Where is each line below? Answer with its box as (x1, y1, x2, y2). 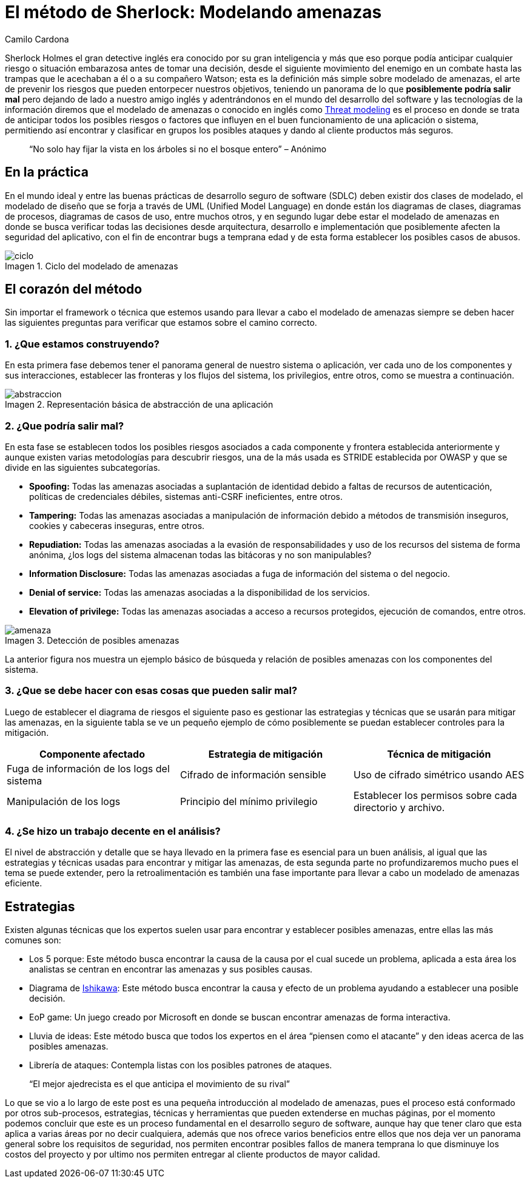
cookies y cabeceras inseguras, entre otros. (29, 520, 205, 531)
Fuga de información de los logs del (7, 762, 170, 775)
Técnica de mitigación (387, 747, 491, 760)
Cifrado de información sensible (179, 768, 326, 781)
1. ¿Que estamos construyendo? (5, 337, 159, 350)
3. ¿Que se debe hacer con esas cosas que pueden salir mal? (5, 684, 298, 697)
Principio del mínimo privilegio (179, 795, 318, 807)
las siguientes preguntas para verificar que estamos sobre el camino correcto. (5, 317, 317, 328)
